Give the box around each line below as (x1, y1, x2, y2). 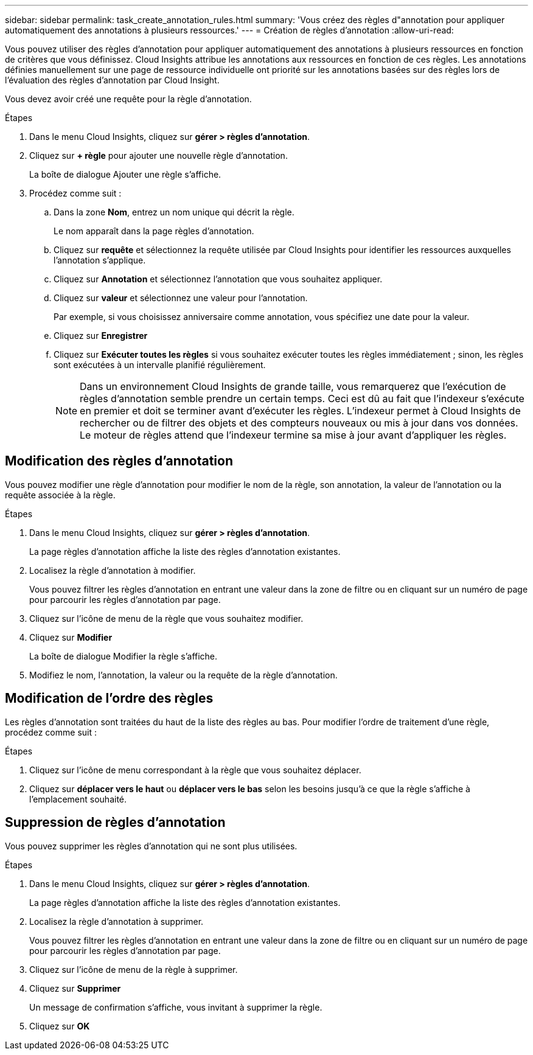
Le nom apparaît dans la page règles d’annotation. (54, 226, 254, 236)
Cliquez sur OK (29, 1020, 90, 1031)
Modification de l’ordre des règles (5, 691, 214, 706)
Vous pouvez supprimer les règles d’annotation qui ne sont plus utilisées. (5, 840, 298, 851)
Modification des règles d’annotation (5, 453, 233, 469)
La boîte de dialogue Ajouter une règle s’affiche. (29, 169, 221, 179)
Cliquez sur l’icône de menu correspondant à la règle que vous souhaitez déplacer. (29, 764, 361, 775)
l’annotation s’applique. (54, 255, 146, 265)
